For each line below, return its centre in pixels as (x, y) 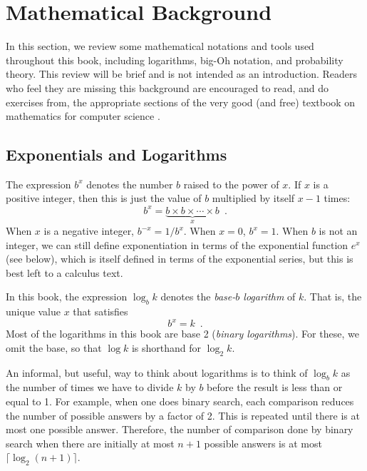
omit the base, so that (54, 347)
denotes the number (130, 184)
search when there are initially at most (90, 443)
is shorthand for (166, 347)
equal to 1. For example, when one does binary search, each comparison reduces (180, 401)
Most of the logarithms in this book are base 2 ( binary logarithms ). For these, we (182, 334)
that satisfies (100, 312)
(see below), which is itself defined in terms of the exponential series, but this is (180, 259)
